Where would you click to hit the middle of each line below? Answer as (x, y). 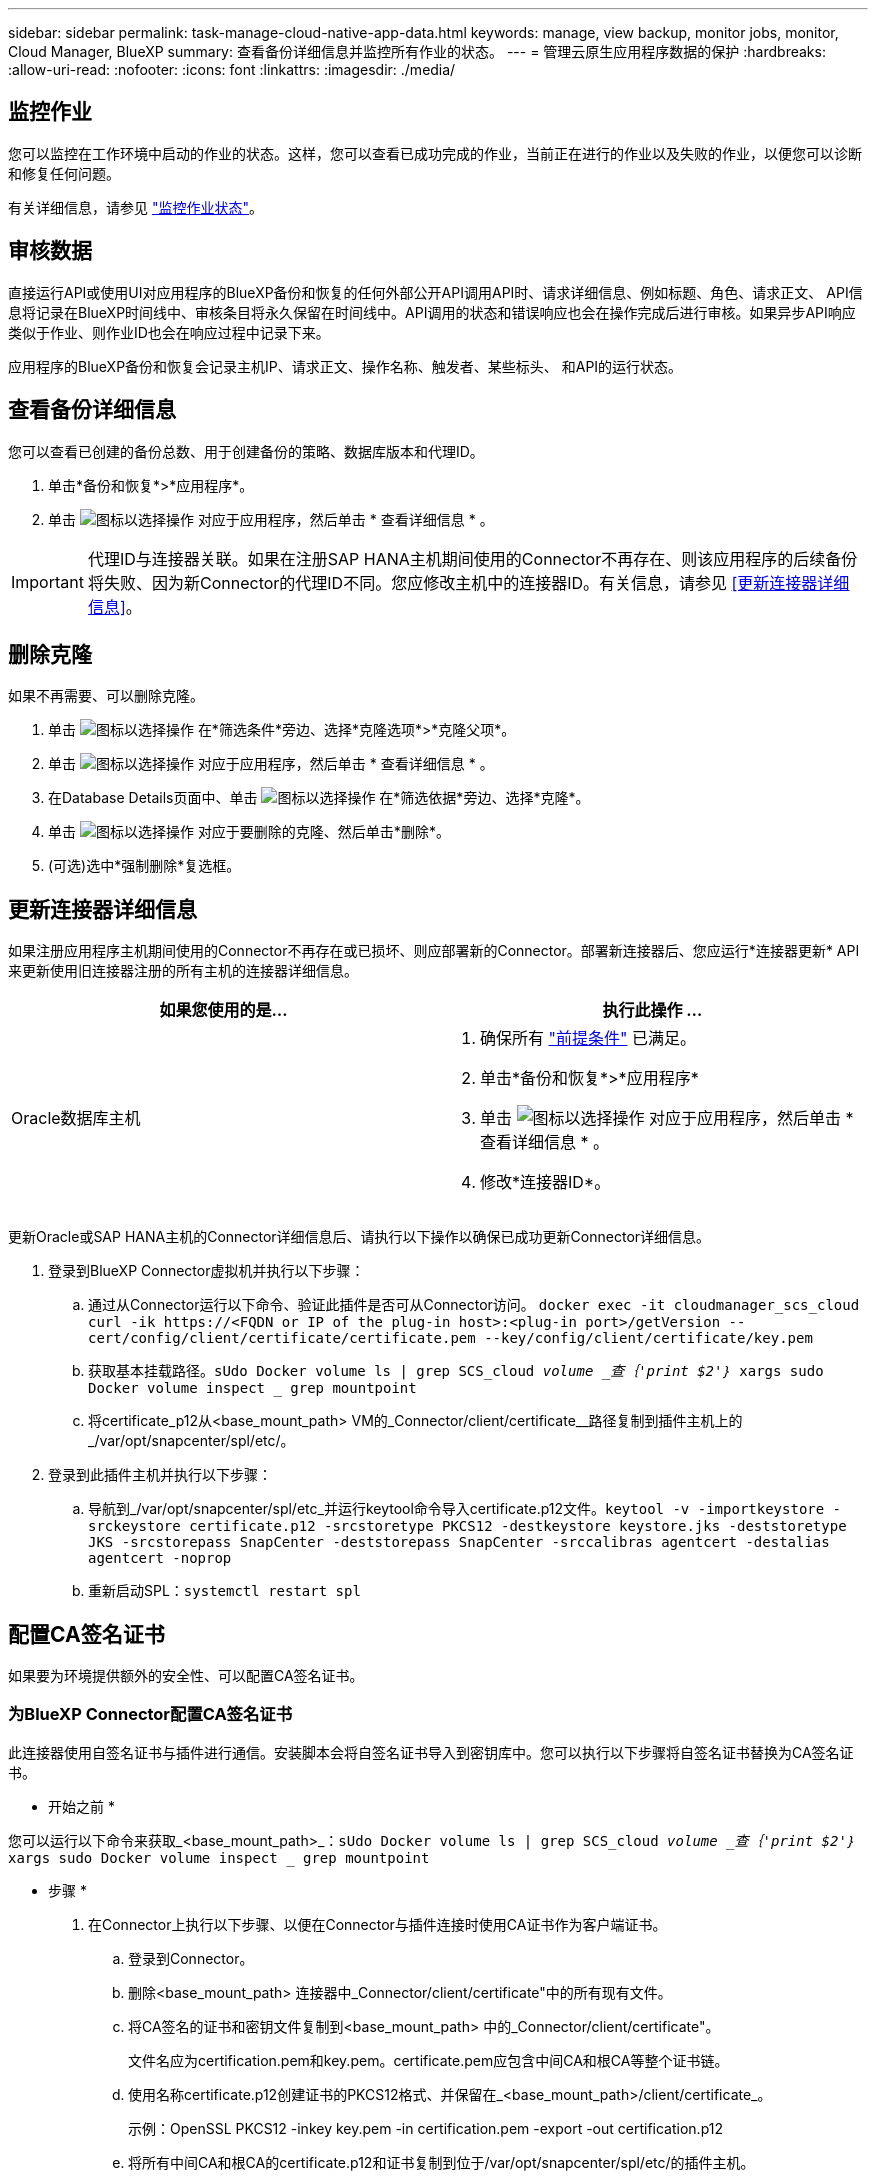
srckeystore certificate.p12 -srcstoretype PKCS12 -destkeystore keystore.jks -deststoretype (467, 1526)
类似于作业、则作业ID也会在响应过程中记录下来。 (169, 332)
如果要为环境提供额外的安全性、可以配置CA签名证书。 (186, 1676)
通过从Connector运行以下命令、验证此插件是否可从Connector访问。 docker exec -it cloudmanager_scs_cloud (474, 1305)
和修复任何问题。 (64, 173)
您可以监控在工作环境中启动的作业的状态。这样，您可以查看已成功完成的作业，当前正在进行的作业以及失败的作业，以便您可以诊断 (435, 153)
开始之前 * (81, 1806)
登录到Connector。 (191, 1958)
